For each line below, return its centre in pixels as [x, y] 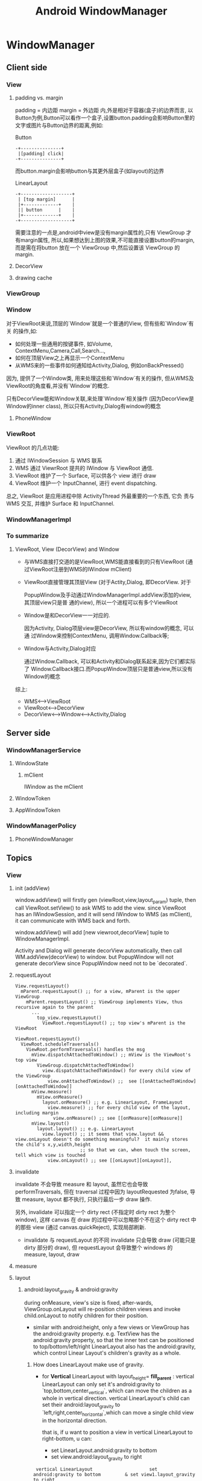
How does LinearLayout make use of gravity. [89, 1364]
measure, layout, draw [52, 1255]
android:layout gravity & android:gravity [71, 1290]
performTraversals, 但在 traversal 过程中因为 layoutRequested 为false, [102, 1192]
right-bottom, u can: [67, 1439]
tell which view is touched [50, 1155]
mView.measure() [52, 1092]
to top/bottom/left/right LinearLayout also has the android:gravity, [114, 1346]
